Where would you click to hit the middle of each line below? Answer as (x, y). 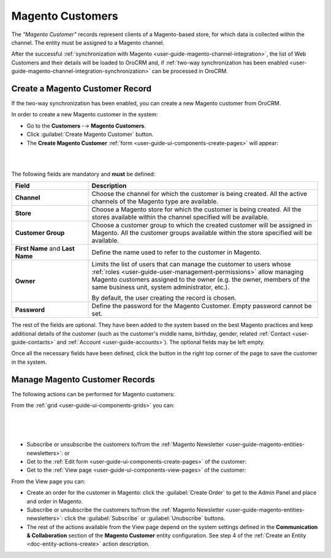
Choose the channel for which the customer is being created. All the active (200, 194)
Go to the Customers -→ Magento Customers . (86, 126)
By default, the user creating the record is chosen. (164, 298)
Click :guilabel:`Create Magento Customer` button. (90, 134)
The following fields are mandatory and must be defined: (83, 174)
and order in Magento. (55, 501)
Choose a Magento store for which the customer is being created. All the (196, 209)
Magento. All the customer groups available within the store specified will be (202, 233)
